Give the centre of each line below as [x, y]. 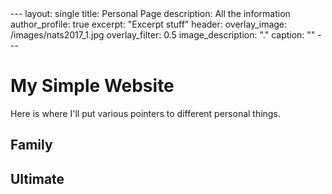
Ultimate [37, 178]
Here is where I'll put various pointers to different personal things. [145, 113]
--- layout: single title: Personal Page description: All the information [150, 13]
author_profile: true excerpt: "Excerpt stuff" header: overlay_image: [149, 24]
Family [31, 145]
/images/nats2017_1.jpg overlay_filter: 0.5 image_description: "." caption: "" [163, 35]
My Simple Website [92, 86]
